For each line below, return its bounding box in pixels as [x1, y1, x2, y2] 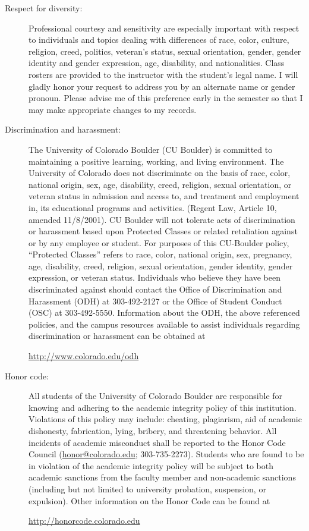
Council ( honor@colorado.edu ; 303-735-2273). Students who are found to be [29, 448, 304, 460]
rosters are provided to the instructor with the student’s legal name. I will [29, 68, 298, 80]
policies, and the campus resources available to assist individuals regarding [29, 318, 300, 330]
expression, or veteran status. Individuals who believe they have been [29, 271, 281, 284]
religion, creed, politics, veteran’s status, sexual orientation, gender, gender [29, 45, 301, 57]
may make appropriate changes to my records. [29, 103, 197, 115]
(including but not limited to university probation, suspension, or [29, 482, 266, 495]
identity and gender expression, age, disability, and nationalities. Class [29, 56, 285, 69]
